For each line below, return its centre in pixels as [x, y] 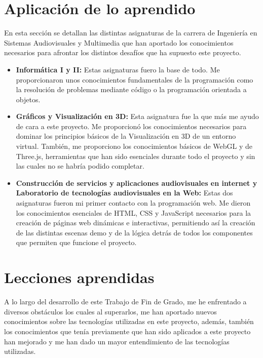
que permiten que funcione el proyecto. [76, 242]
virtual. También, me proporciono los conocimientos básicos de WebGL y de [134, 146]
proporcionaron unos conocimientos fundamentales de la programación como [135, 79]
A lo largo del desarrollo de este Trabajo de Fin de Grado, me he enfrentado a [125, 302]
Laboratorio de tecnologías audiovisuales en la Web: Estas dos [124, 193]
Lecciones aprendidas [79, 277]
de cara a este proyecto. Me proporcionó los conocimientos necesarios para [131, 126]
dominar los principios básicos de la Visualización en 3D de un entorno [126, 136]
